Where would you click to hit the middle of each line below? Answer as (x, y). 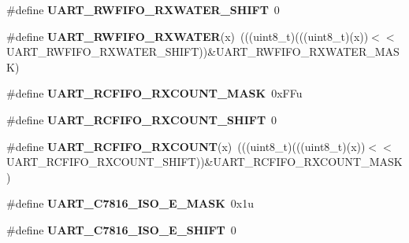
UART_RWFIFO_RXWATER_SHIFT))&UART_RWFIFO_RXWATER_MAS (203, 52)
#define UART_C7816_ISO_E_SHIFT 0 (121, 229)
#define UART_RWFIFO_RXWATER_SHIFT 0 (143, 9)
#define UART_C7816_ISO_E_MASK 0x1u (130, 203)
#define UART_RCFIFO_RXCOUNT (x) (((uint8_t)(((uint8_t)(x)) (186, 146)
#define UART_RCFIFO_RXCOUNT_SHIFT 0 (142, 119)
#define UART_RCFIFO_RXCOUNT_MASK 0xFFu (154, 93)
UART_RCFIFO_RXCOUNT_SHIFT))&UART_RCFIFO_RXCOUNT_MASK (204, 162)
